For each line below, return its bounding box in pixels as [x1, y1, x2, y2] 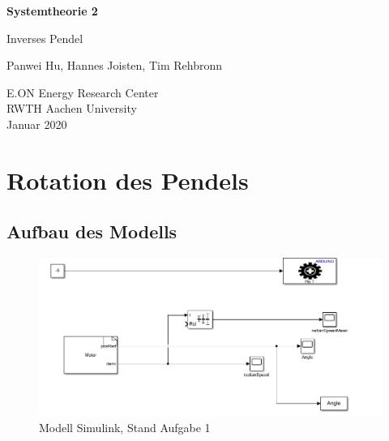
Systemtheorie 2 [6, 2, 98, 19]
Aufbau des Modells [6, 219, 177, 244]
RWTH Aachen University [6, 100, 137, 117]
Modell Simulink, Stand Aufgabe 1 [39, 418, 211, 435]
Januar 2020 [6, 115, 67, 132]
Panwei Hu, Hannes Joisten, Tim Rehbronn [6, 57, 222, 74]
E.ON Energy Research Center [6, 83, 159, 101]
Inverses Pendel [6, 29, 83, 46]
